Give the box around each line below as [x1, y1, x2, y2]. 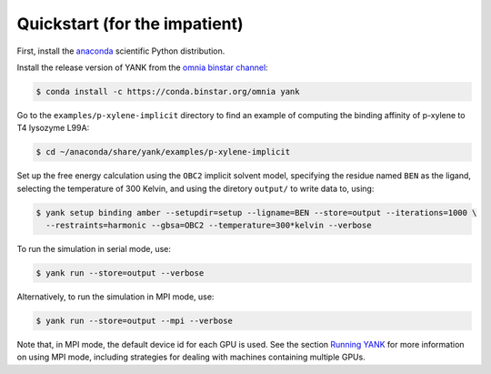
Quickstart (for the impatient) [16, 14, 245, 34]
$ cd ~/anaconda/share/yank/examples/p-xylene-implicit [35, 147, 291, 157]
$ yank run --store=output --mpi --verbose [35, 315, 234, 326]
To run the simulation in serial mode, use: [16, 244, 172, 255]
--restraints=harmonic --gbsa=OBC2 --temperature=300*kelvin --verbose [45, 220, 372, 231]
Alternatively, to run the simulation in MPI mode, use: [16, 291, 215, 302]
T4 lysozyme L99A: [16, 123, 90, 134]
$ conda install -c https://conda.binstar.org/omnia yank [35, 86, 300, 96]
